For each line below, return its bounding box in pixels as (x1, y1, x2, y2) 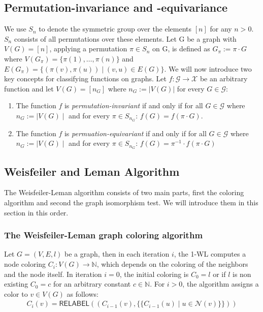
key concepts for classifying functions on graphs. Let (4, 73, 167, 84)
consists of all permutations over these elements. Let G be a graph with (14, 33, 237, 44)
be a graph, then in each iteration (64, 248, 170, 259)
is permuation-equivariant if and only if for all (64, 128, 207, 138)
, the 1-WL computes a (174, 248, 246, 259)
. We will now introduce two (164, 63, 252, 74)
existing (4, 278, 28, 289)
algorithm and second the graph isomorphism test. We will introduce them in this (4, 197, 258, 208)
